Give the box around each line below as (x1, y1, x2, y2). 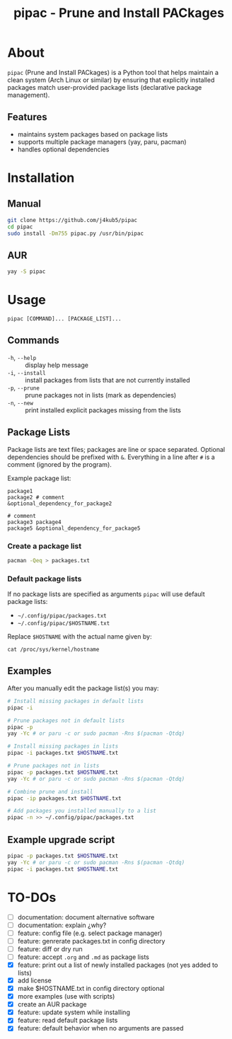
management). (7, 91, 50, 99)
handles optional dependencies (17, 145, 110, 153)
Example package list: (7, 474, 71, 482)
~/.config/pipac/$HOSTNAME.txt (17, 620, 110, 627)
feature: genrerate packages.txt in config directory (17, 936, 166, 945)
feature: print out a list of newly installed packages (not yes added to (17, 960, 219, 969)
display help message (25, 361, 88, 369)
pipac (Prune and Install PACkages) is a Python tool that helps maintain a (7, 68, 219, 76)
